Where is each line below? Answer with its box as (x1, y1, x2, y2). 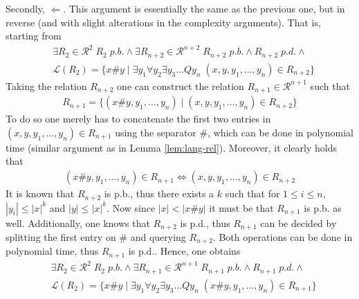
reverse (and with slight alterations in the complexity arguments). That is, (6, 15, 321, 29)
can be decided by (260, 215, 337, 230)
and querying (130, 230, 186, 244)
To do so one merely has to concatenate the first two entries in (6, 111, 271, 126)
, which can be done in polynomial (208, 125, 353, 139)
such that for (225, 186, 280, 201)
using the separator (115, 125, 196, 139)
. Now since (107, 200, 156, 215)
